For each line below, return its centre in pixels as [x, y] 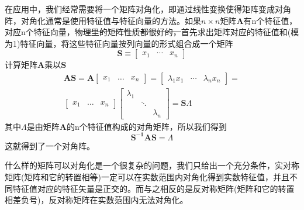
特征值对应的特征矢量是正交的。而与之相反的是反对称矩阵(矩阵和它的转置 [153, 188]
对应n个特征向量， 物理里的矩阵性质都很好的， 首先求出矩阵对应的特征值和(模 [152, 32]
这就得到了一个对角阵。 [50, 145]
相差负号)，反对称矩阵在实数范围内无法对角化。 [96, 200]
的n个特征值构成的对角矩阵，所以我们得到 [146, 126]
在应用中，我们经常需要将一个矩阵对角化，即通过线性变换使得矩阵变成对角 [148, 9]
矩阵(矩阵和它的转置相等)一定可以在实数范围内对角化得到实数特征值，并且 [147, 177]
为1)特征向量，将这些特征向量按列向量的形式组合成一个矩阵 [119, 43]
